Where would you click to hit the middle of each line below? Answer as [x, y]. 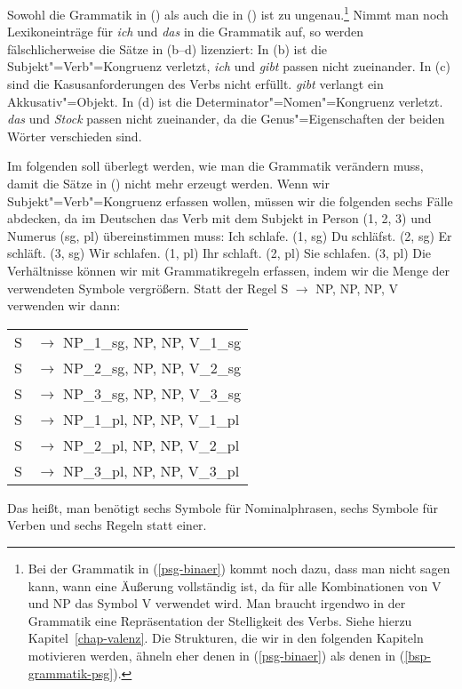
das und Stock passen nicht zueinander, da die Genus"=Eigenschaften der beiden [226, 119]
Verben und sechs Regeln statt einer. [107, 525]
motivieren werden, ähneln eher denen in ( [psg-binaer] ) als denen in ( [216, 655]
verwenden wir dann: [64, 305]
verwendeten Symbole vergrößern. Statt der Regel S [148, 288]
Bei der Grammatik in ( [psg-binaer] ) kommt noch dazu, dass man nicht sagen [239, 568]
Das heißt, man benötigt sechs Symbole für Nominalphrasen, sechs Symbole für [223, 507]
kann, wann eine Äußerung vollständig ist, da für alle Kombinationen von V [235, 585]
